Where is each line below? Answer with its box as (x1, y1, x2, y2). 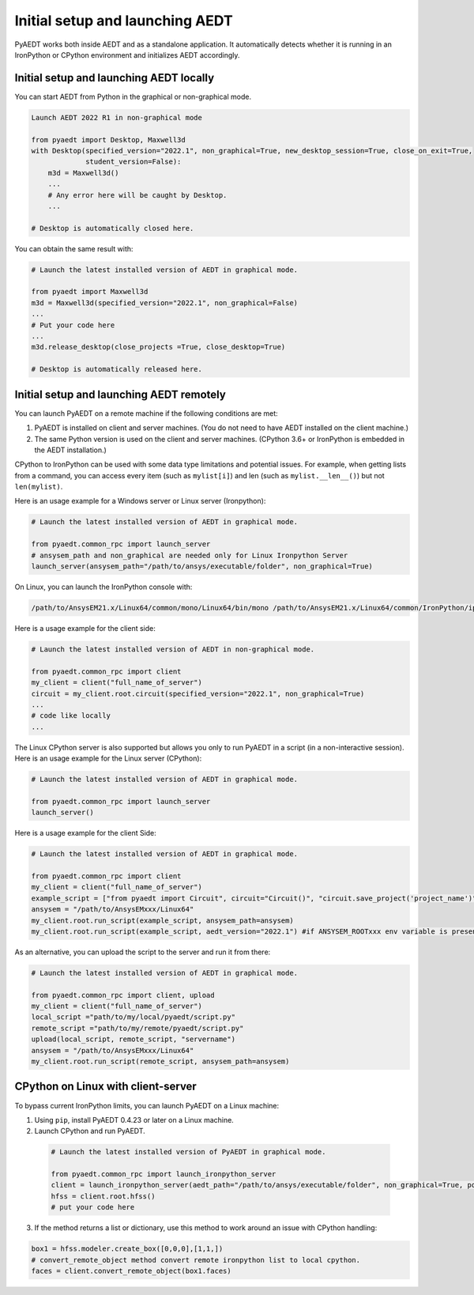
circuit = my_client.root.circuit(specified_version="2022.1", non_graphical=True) (31, 689, 365, 698)
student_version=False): (85, 157, 182, 166)
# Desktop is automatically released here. (31, 364, 203, 374)
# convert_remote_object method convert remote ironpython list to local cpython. (31, 1255, 361, 1264)
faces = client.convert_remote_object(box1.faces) (31, 1266, 232, 1275)
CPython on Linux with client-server (14, 1080, 197, 1093)
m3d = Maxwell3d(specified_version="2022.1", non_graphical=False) (31, 298, 299, 308)
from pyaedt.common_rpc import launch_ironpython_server (51, 1170, 276, 1179)
